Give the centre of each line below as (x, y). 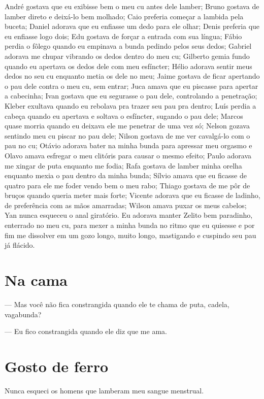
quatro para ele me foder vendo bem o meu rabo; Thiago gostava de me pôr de (127, 185)
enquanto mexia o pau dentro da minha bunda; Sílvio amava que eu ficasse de (126, 175)
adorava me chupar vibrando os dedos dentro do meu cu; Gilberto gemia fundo (127, 56)
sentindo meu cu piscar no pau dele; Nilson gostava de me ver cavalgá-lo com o (127, 135)
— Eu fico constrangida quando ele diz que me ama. (86, 331)
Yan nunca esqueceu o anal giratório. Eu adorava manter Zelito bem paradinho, (129, 215)
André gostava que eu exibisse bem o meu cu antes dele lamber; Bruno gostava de (132, 6)
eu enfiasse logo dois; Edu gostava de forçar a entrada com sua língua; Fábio (123, 36)
